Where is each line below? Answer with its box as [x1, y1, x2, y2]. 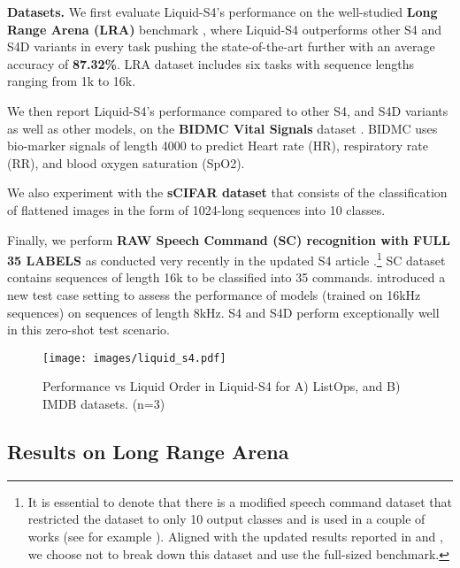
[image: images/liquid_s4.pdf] [42, 351, 226, 365]
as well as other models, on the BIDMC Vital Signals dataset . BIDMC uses [7, 119, 438, 137]
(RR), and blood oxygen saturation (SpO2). [7, 153, 245, 172]
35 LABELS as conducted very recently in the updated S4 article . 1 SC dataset [7, 249, 446, 269]
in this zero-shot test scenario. [7, 320, 170, 339]
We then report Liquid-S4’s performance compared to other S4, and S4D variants [7, 101, 448, 119]
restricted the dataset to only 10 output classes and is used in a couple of [27, 510, 425, 528]
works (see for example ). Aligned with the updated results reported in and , [27, 526, 443, 545]
